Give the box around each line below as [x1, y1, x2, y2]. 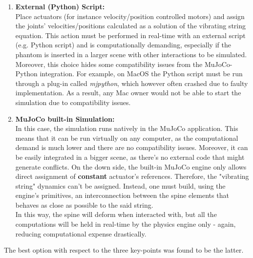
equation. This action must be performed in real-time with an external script [15, 30, 246, 40]
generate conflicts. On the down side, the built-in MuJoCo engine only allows [15, 161, 247, 172]
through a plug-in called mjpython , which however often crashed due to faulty [15, 78, 248, 88]
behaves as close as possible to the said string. [15, 199, 153, 210]
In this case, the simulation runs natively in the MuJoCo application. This [15, 123, 238, 133]
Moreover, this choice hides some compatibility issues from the [15, 59, 203, 69]
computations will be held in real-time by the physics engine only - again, [15, 219, 236, 229]
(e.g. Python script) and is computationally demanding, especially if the [15, 40, 231, 50]
